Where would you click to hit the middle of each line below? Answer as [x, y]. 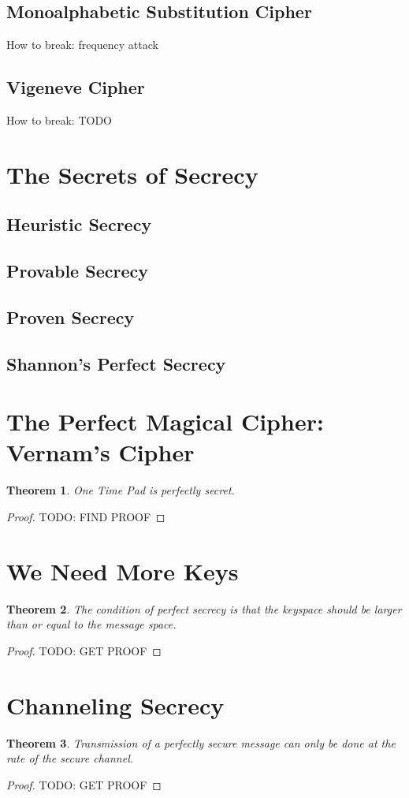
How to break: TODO [59, 120]
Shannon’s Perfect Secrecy [116, 363]
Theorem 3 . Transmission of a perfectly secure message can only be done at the [201, 742]
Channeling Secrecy [115, 705]
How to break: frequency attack [82, 45]
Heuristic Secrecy [79, 224]
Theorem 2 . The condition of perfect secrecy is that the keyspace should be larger [204, 608]
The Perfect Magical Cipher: [165, 421]
